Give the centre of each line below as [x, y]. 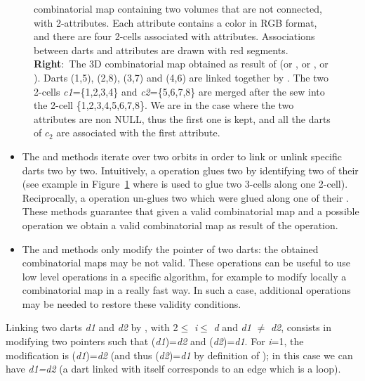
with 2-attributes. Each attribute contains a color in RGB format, [175, 22]
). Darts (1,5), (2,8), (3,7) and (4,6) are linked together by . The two [181, 77]
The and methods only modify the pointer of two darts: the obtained [170, 248]
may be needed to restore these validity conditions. [132, 303]
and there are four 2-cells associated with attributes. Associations [174, 36]
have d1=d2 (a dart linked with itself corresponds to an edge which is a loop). [173, 369]
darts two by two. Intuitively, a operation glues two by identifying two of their [190, 170]
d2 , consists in [301, 327]
